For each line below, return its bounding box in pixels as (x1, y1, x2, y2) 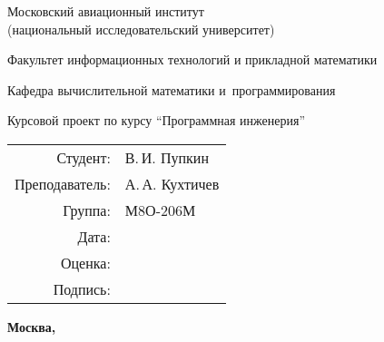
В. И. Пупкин (124, 146, 209, 168)
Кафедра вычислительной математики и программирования (7, 80, 336, 99)
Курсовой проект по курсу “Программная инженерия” (7, 111, 306, 130)
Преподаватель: (15, 172, 111, 194)
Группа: (63, 199, 111, 220)
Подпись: (53, 278, 111, 299)
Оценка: (60, 251, 111, 273)
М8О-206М (124, 199, 196, 220)
